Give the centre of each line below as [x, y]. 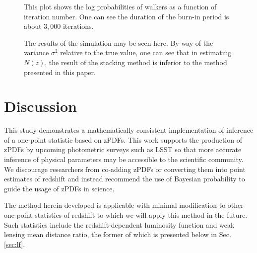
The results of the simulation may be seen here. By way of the [119, 42]
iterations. [78, 26]
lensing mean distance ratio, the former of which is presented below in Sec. [118, 234]
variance [36, 52]
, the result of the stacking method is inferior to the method [136, 62]
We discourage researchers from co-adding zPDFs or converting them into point [125, 169]
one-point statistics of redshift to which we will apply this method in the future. [126, 215]
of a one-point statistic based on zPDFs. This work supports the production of [123, 139]
